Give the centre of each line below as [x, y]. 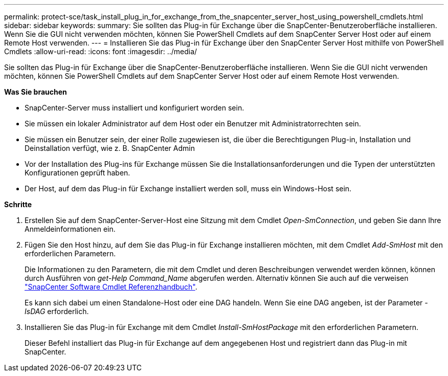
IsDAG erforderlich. [57, 311]
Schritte [18, 204]
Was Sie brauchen [36, 92]
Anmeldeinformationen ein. [70, 229]
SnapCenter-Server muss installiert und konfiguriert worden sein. [135, 108]
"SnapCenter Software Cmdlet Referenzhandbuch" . [111, 287]
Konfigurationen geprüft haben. [77, 173]
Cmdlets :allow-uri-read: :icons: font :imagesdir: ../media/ [101, 51]
